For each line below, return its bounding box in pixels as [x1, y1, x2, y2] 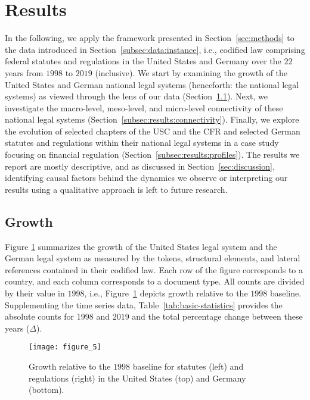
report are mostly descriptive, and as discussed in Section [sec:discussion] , [5, 160, 275, 172]
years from [5, 66, 44, 79]
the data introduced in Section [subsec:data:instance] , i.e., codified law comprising [5, 43, 305, 55]
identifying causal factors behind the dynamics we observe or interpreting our [5, 171, 288, 184]
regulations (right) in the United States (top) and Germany [29, 371, 246, 384]
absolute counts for [5, 310, 75, 323]
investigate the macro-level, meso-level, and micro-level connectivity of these [5, 101, 283, 114]
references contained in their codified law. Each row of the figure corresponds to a [5, 263, 303, 276]
